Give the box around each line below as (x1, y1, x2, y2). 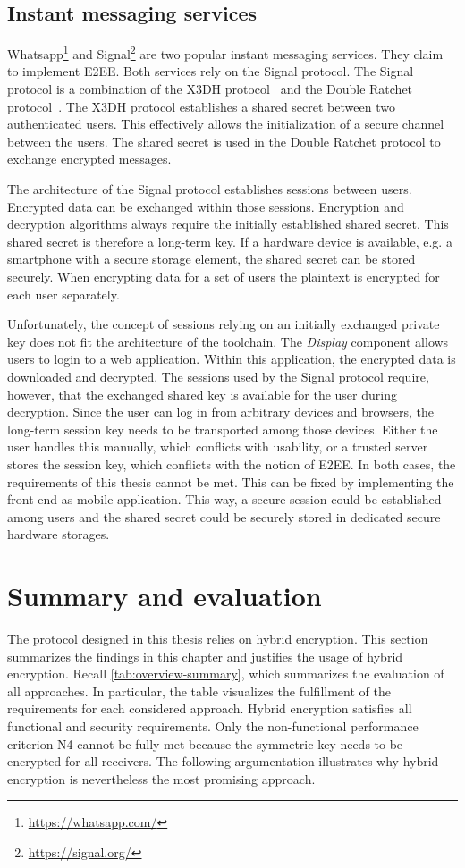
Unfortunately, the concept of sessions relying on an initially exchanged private (7, 315, 440, 333)
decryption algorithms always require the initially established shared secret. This (7, 215, 449, 233)
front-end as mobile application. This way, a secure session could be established (7, 490, 442, 509)
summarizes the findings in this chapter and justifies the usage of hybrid (7, 646, 403, 665)
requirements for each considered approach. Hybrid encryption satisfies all (7, 699, 412, 718)
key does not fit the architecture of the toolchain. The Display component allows (7, 332, 449, 350)
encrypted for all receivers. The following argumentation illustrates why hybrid (7, 752, 439, 771)
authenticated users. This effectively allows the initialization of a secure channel (7, 114, 444, 133)
